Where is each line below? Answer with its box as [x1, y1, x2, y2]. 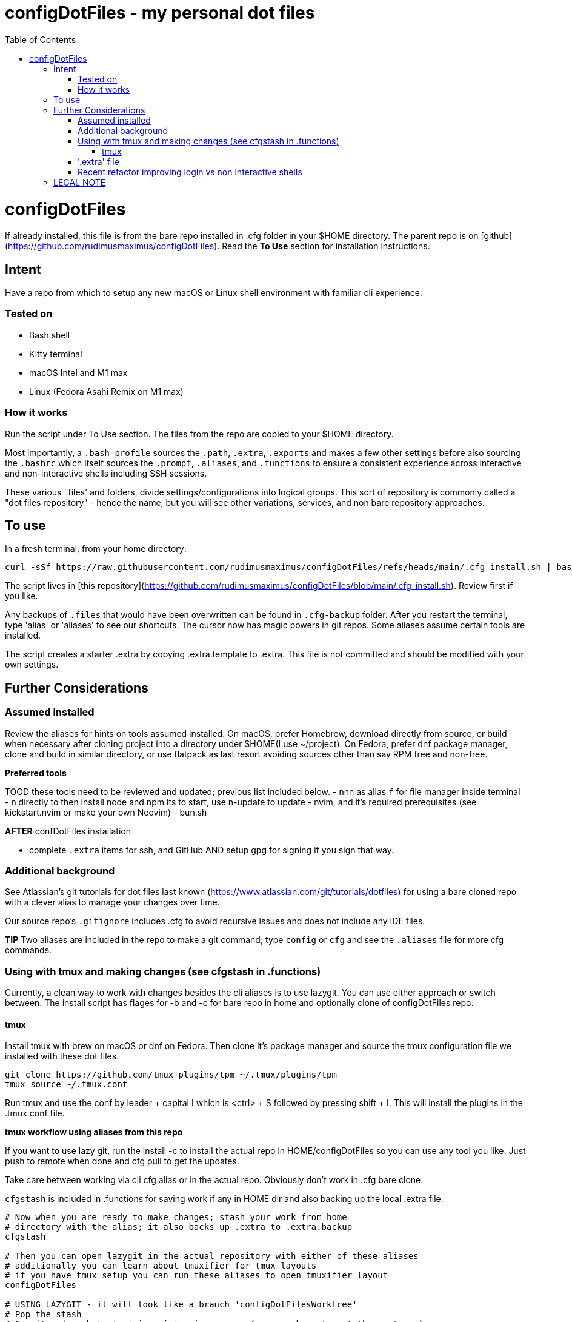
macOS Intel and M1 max [29, 367, 128, 378]
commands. [5, 945, 52, 956]
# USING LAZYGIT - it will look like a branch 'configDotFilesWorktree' [5, 1300, 358, 1310]
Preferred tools [5, 767, 67, 778]
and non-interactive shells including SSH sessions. [5, 468, 207, 478]
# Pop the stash [5, 1309, 82, 1320]
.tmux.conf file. [5, 1108, 65, 1119]
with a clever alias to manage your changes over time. [5, 897, 220, 908]
